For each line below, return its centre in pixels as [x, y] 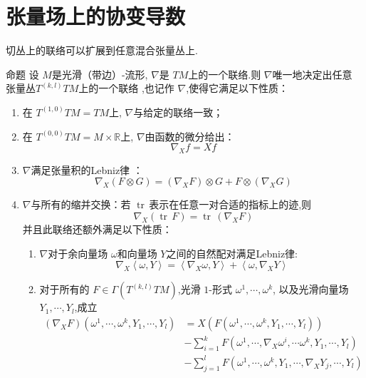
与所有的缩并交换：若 [81, 204]
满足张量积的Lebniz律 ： [87, 169]
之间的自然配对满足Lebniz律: [232, 253]
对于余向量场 [78, 253]
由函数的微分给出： [190, 136]
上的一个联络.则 [225, 74]
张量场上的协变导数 [96, 16]
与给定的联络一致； [178, 112]
